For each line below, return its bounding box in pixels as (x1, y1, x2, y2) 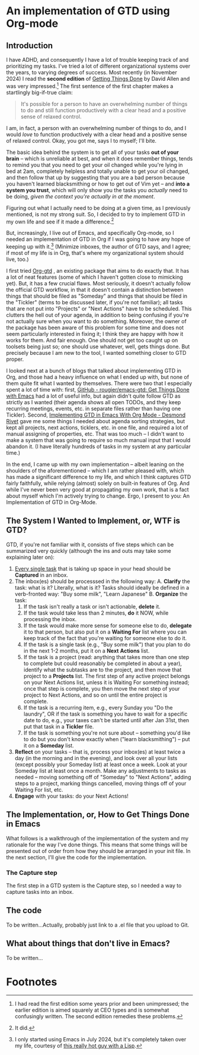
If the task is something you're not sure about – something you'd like (23, 729, 191, 736)
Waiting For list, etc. (14, 786, 63, 793)
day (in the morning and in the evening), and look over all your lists (14, 754, 178, 761)
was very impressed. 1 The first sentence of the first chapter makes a (6, 81, 174, 90)
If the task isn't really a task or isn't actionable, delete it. (23, 603, 161, 610)
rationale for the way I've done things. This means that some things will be (6, 841, 188, 848)
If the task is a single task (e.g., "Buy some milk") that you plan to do (23, 641, 191, 648)
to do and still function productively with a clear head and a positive (20, 106, 187, 114)
